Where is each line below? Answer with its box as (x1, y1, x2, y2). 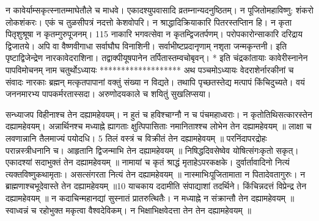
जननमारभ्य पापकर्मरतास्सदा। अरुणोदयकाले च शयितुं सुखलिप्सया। (5, 87, 211, 100)
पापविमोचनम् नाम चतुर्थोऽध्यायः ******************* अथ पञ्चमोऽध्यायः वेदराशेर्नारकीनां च (5, 63, 294, 76)
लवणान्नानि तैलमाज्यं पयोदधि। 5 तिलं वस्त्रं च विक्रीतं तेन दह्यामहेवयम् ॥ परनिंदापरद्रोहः (5, 131, 267, 144)
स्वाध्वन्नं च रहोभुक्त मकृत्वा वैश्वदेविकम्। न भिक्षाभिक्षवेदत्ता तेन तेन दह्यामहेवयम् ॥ (5, 203, 251, 216)
